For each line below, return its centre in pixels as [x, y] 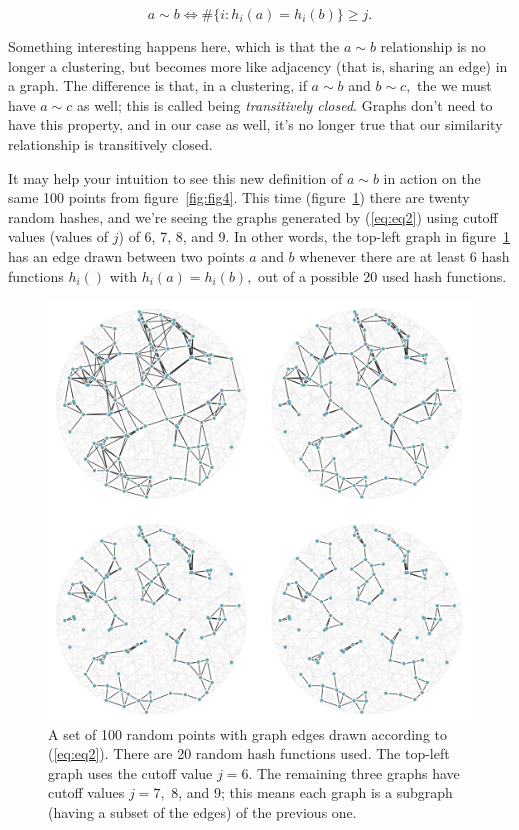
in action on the [432, 177]
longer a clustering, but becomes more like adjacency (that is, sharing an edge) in [258, 65]
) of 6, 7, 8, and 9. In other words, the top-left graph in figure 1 [314, 236]
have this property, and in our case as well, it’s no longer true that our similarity [255, 124]
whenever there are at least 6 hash [404, 255]
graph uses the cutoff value [130, 772]
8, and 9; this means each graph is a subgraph [312, 792]
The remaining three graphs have [358, 772]
